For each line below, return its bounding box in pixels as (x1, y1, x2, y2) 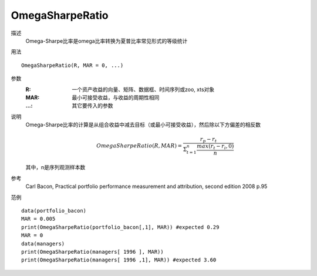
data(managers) (21, 240, 65, 247)
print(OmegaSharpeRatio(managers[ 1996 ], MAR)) (21, 248, 164, 255)
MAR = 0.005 (21, 216, 56, 223)
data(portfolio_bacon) (21, 207, 87, 214)
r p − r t (200, 136, 217, 144)
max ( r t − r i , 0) (197, 143, 234, 151)
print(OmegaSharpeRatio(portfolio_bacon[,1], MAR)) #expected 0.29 (21, 224, 220, 230)
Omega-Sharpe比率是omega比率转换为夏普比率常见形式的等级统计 (25, 37, 188, 44)
